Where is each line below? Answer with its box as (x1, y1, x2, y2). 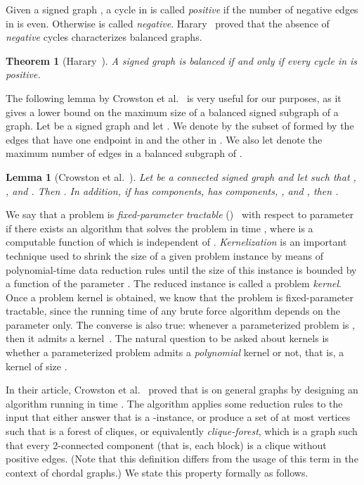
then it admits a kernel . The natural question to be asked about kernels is (6, 331, 329, 346)
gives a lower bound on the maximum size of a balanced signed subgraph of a (6, 104, 339, 119)
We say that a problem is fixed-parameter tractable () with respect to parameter (6, 207, 354, 222)
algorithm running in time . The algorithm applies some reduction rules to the (6, 396, 343, 410)
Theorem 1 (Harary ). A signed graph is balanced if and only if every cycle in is (6, 53, 358, 68)
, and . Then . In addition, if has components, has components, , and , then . (6, 183, 339, 198)
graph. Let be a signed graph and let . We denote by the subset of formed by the (6, 118, 354, 133)
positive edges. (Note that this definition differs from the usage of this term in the (6, 451, 358, 466)
